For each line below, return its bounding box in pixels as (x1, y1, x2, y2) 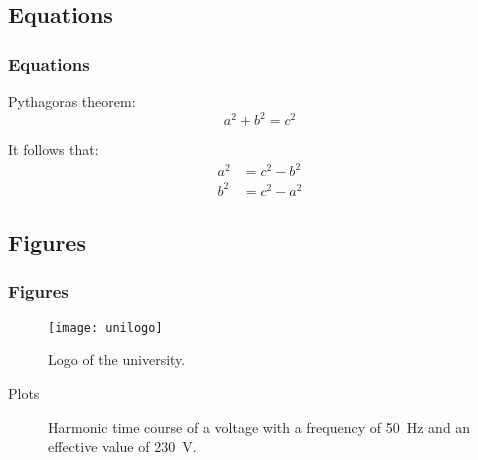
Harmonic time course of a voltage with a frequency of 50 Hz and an (48, 416, 471, 437)
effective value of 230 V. (48, 436, 197, 457)
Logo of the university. (48, 349, 186, 370)
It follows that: (8, 139, 99, 160)
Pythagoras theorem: (8, 91, 136, 111)
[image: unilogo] (48, 320, 163, 335)
